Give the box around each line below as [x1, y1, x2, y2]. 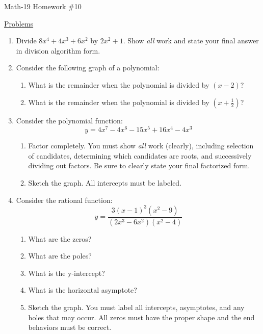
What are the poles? [28, 250, 92, 261]
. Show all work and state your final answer [123, 35, 259, 46]
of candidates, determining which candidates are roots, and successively [28, 150, 252, 161]
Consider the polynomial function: [16, 115, 123, 125]
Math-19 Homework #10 [4, 1, 82, 11]
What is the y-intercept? [28, 267, 105, 278]
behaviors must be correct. [28, 322, 112, 332]
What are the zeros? [28, 233, 92, 244]
